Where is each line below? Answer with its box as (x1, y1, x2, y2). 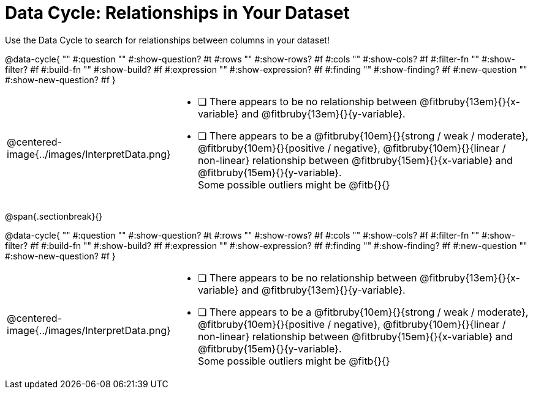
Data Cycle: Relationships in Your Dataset (5, 2, 350, 23)
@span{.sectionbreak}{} (5, 210, 103, 221)
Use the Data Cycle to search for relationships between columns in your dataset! (5, 34, 330, 45)
